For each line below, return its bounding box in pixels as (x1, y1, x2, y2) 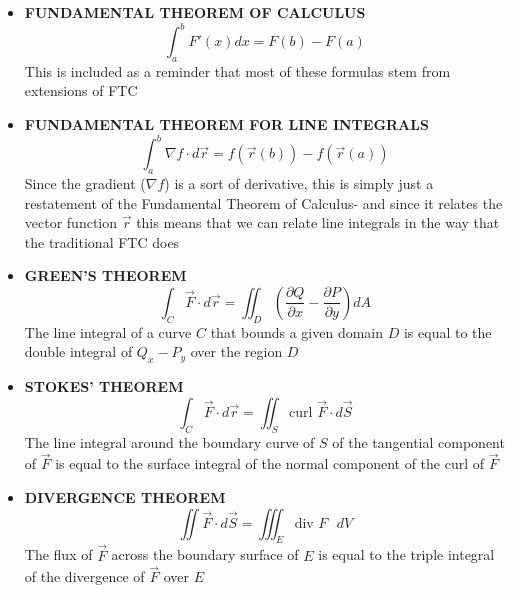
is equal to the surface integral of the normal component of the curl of (55, 453, 485, 474)
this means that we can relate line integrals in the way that (136, 212, 500, 233)
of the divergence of (24, 566, 145, 587)
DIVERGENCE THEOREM (24, 486, 226, 507)
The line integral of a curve (24, 321, 192, 342)
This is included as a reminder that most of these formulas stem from (24, 60, 451, 81)
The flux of (24, 544, 93, 565)
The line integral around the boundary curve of (24, 431, 315, 452)
